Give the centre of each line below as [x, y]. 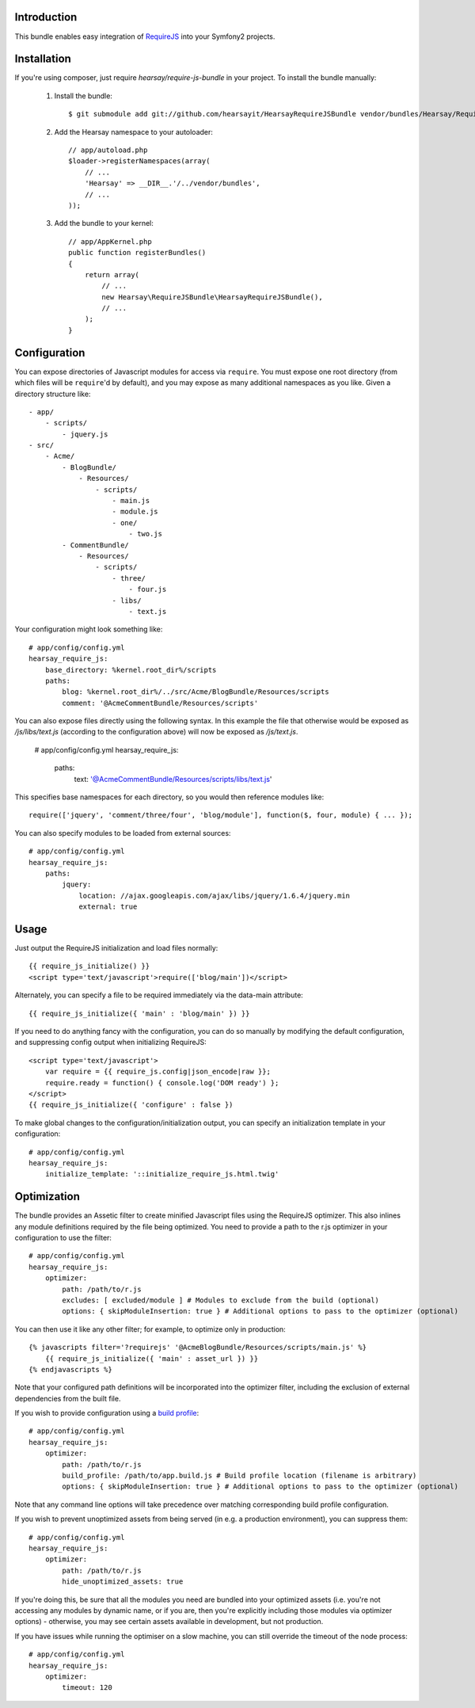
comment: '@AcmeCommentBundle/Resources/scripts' [160, 703]
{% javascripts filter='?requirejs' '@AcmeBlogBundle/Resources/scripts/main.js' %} [198, 1348]
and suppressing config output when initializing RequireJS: [111, 1043]
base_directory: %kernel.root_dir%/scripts [131, 670]
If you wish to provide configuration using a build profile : [107, 1413]
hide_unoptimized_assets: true [123, 1582]
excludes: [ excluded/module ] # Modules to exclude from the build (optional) [221, 1300]
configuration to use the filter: [63, 1237]
